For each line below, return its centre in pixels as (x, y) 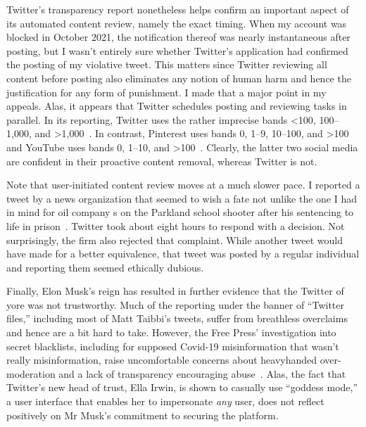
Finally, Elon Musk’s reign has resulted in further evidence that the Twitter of (175, 291)
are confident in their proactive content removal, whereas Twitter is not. (162, 161)
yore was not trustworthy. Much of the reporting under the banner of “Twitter (176, 304)
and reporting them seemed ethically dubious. (105, 267)
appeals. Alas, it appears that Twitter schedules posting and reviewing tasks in (177, 106)
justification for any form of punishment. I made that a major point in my (166, 92)
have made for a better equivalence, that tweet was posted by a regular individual (183, 254)
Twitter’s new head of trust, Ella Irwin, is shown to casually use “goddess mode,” (182, 387)
